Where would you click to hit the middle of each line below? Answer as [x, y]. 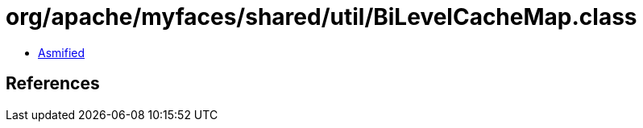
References [53, 84]
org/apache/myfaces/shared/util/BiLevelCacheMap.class [321, 17]
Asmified [62, 52]
